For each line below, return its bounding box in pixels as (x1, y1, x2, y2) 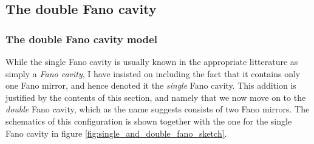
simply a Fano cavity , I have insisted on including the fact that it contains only (5, 67, 301, 80)
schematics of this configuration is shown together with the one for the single (5, 114, 292, 127)
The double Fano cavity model (5, 31, 157, 46)
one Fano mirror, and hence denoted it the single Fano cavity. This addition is (5, 79, 296, 92)
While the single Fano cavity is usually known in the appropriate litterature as (5, 55, 298, 67)
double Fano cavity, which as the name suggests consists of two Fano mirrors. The (5, 103, 310, 115)
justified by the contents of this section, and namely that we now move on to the (5, 91, 306, 103)
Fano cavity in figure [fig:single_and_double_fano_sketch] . (5, 126, 227, 139)
